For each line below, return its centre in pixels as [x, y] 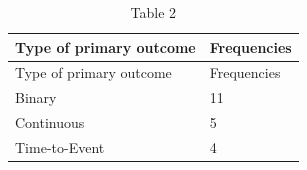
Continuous [50, 122]
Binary [36, 97]
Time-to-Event [60, 146]
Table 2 [153, 12]
